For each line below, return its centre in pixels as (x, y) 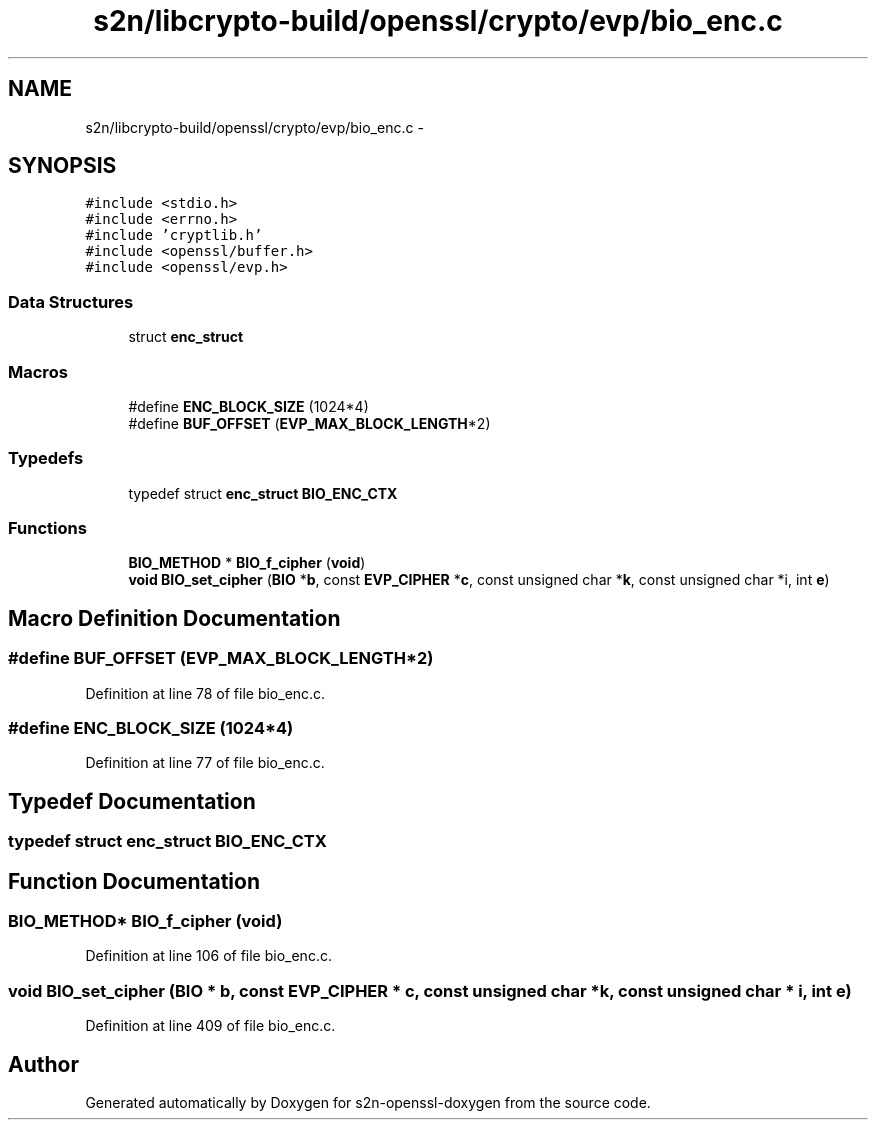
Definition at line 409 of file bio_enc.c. (210, 1026)
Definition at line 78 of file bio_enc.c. (205, 693)
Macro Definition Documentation (174, 618)
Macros (38, 371)
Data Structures (71, 301)
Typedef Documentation (132, 801)
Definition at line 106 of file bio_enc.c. (208, 956)
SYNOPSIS (62, 166)
